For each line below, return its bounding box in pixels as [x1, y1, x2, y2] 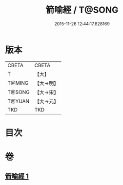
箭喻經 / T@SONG [45, 4, 119, 16]
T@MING [7, 79, 29, 86]
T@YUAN [7, 98, 30, 105]
